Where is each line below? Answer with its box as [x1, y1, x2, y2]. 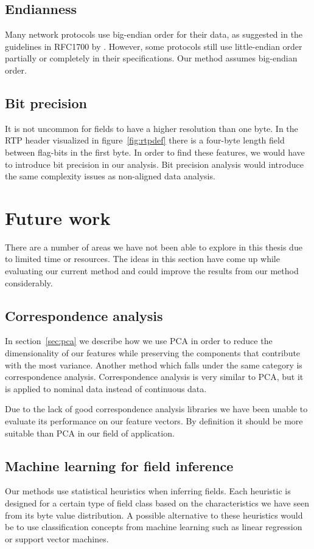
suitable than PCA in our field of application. [5, 426, 175, 439]
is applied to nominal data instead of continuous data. [5, 382, 207, 395]
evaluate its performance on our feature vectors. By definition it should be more [5, 415, 303, 427]
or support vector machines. [5, 532, 109, 545]
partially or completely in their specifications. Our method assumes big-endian [5, 52, 298, 64]
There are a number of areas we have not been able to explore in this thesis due [5, 240, 302, 253]
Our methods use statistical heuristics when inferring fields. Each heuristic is [5, 485, 291, 497]
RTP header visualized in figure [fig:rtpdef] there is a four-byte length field [5, 134, 285, 147]
